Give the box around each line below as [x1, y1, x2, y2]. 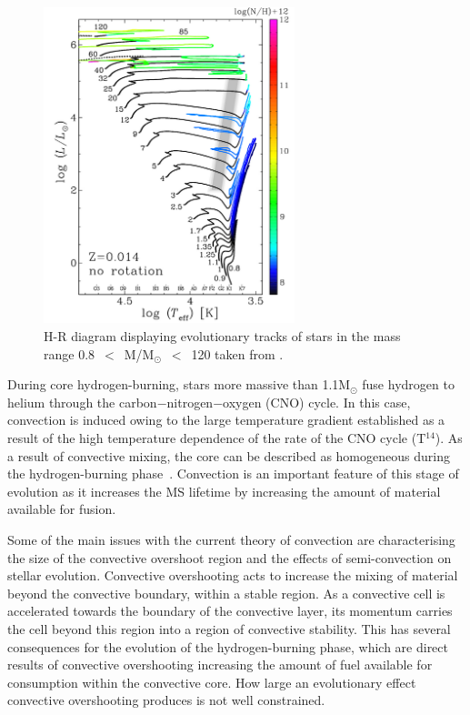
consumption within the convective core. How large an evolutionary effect [7, 672, 416, 691]
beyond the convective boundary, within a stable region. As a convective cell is [7, 583, 445, 602]
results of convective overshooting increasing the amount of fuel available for [7, 655, 433, 674]
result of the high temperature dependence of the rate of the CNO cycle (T [7, 428, 426, 447]
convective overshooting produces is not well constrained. [7, 690, 325, 710]
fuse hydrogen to [362, 375, 455, 394]
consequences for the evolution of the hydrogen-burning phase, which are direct [7, 637, 448, 656]
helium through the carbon [7, 392, 157, 411]
